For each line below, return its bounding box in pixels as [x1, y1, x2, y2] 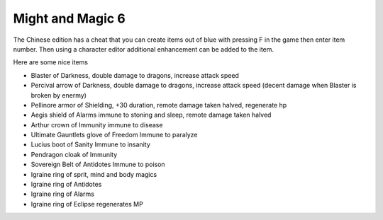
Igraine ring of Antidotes [30, 180, 102, 189]
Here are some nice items [13, 58, 89, 66]
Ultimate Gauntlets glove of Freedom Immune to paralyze [30, 131, 198, 139]
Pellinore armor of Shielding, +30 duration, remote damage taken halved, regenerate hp [30, 100, 287, 109]
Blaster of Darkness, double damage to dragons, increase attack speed [30, 71, 239, 79]
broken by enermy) [30, 91, 87, 99]
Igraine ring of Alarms [30, 190, 95, 198]
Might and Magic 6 [13, 11, 126, 26]
